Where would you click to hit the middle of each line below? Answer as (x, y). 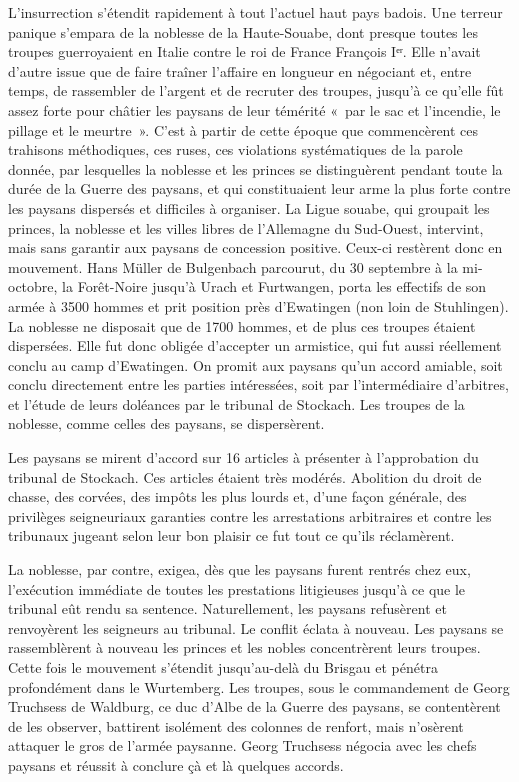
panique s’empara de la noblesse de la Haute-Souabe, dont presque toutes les (243, 31)
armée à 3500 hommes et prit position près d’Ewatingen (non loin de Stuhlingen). (258, 305)
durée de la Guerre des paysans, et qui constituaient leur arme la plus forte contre (259, 188)
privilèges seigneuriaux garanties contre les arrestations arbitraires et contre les (250, 515)
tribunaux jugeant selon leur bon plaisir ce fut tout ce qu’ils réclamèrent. (231, 535)
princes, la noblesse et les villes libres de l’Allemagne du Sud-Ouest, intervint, (246, 227)
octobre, (33, 286)
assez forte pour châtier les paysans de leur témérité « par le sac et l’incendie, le (254, 109)
